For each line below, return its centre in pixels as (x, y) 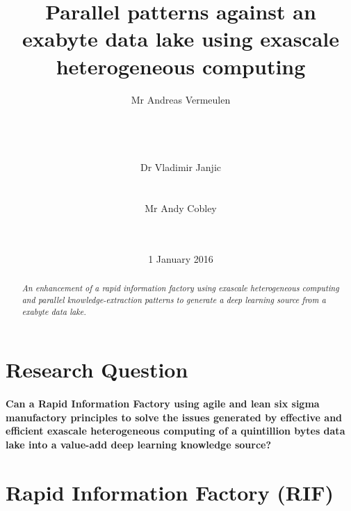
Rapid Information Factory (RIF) (170, 492)
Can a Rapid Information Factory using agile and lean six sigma (163, 404)
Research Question (97, 370)
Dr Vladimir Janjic (181, 167)
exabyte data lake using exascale (180, 39)
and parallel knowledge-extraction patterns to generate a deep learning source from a (174, 300)
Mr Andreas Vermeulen (181, 99)
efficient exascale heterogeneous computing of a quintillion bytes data (175, 431)
